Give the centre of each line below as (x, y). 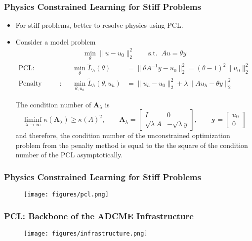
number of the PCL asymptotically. (69, 155)
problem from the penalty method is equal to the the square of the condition (132, 145)
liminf (33, 120)
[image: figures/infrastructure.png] (86, 233)
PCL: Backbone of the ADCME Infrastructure (99, 216)
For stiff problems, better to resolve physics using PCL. (99, 25)
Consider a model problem (56, 41)
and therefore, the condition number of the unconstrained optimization (123, 135)
